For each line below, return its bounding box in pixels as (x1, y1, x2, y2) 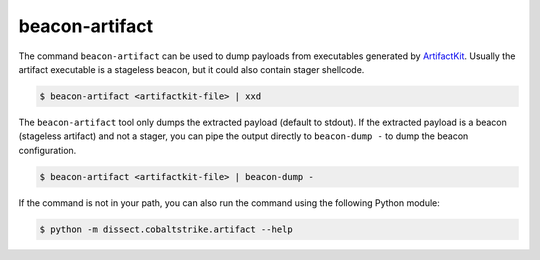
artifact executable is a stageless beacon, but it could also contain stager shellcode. (18, 63, 365, 75)
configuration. (18, 144, 77, 156)
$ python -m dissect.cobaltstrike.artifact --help (39, 223, 294, 235)
